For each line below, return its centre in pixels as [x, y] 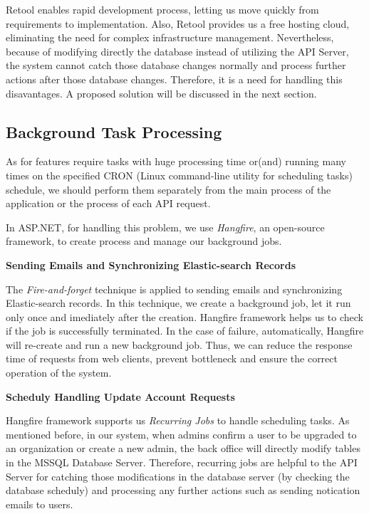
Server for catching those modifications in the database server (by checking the [178, 476]
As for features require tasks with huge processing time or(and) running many [176, 161]
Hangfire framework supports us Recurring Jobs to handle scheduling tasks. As [178, 420]
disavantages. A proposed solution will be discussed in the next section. [161, 93]
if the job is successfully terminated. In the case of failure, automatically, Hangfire [185, 331]
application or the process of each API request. [108, 203]
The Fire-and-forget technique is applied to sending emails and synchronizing [174, 289]
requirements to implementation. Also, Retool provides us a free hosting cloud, [178, 23]
